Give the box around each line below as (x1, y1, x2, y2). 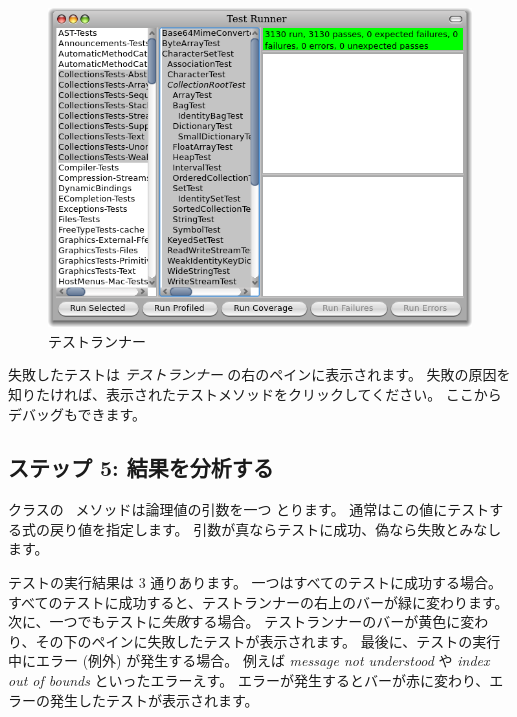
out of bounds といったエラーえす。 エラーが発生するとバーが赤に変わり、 (8, 670, 490, 691)
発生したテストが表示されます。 (49, 689, 259, 710)
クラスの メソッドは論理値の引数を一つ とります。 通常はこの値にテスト (8, 499, 490, 520)
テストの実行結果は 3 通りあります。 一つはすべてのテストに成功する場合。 (8, 572, 503, 593)
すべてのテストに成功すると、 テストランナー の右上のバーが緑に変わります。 (8, 591, 509, 612)
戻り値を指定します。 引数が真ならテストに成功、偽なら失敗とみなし (49, 518, 502, 539)
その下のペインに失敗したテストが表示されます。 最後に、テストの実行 (35, 630, 501, 651)
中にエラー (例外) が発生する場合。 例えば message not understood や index (8, 650, 490, 671)
